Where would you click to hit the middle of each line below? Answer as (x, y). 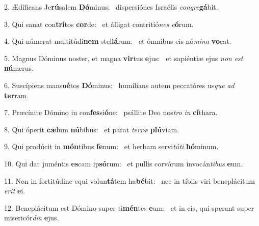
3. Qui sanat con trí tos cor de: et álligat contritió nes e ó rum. (99, 24)
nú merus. (19, 68)
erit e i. (15, 191)
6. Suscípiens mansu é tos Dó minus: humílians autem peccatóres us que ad (119, 85)
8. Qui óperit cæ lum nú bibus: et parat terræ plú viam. (92, 129)
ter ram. (17, 95)
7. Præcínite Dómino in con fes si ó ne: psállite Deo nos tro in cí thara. (111, 112)
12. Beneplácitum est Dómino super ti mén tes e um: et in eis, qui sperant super (129, 207)
